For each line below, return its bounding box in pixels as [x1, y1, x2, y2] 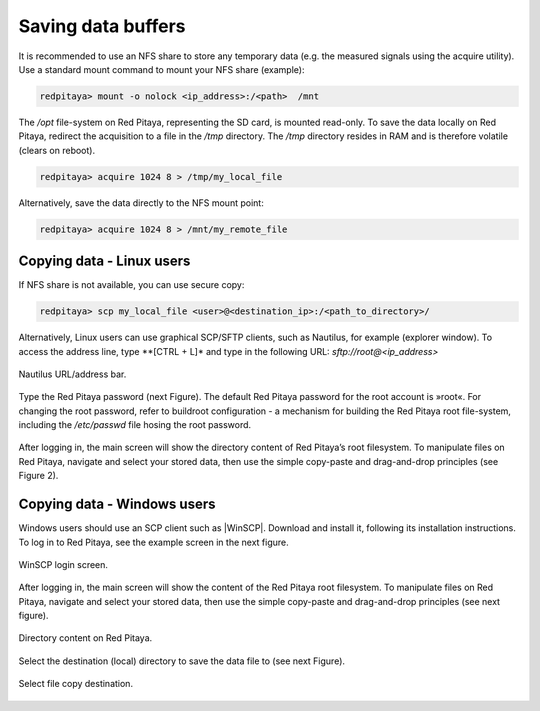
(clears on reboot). [18, 144, 95, 156]
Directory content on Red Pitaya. [18, 632, 153, 644]
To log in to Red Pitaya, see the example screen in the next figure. [18, 536, 289, 548]
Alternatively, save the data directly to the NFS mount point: [18, 196, 264, 209]
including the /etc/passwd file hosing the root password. [18, 419, 252, 431]
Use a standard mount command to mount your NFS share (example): [18, 63, 305, 75]
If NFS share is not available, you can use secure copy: [18, 279, 245, 291]
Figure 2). [18, 470, 59, 482]
